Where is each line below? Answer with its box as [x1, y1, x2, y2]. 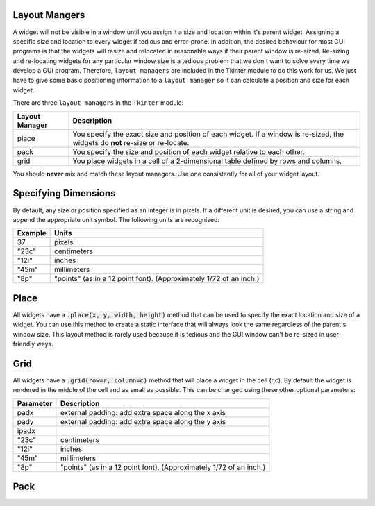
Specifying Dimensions [12, 187, 116, 199]
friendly [12, 340, 35, 348]
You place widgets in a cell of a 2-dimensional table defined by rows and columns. [72, 156, 342, 166]
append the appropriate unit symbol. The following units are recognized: [12, 215, 220, 224]
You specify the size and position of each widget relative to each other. [72, 146, 305, 156]
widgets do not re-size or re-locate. [72, 137, 190, 147]
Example [17, 228, 47, 238]
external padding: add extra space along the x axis [60, 407, 226, 417]
